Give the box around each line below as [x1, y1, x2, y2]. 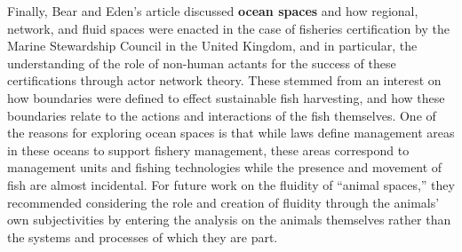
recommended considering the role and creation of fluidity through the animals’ [7, 193, 440, 211]
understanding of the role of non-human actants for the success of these [7, 53, 396, 72]
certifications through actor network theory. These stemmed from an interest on [7, 71, 442, 90]
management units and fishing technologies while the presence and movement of [7, 158, 442, 177]
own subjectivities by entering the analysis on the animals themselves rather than [7, 210, 451, 229]
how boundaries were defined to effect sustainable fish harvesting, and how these [7, 88, 445, 106]
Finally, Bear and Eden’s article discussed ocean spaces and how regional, [7, 2, 418, 20]
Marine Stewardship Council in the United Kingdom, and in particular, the [7, 36, 418, 55]
